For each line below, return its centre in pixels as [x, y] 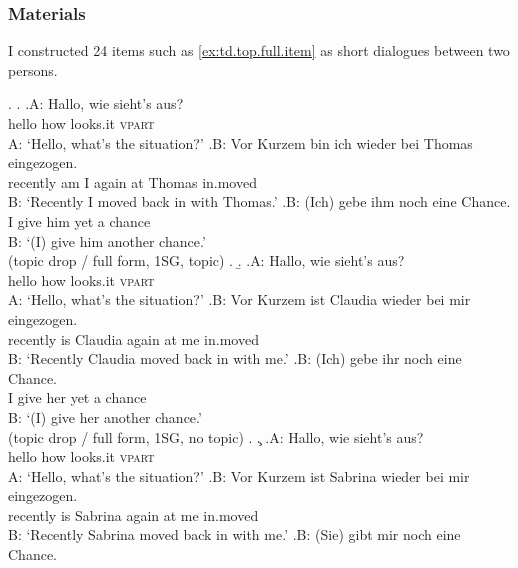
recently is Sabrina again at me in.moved [133, 514]
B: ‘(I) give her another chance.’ [105, 416]
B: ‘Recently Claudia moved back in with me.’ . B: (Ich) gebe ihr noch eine [235, 358]
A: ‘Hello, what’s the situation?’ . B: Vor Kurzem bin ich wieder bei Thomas [240, 142]
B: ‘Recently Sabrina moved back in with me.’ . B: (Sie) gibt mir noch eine [234, 534]
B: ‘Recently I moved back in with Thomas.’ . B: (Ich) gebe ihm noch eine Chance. [259, 201]
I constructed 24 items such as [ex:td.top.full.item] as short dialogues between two [259, 50]
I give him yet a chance [79, 220]
